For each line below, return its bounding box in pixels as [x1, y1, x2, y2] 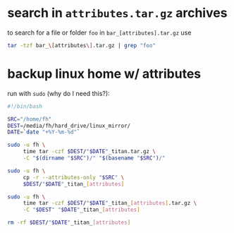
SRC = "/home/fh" [7, 115, 52, 123]
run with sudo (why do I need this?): [7, 89, 111, 97]
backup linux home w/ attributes [7, 66, 202, 82]
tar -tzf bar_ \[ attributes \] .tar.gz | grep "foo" [7, 42, 156, 49]
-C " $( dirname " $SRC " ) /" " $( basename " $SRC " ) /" [23, 155, 166, 162]
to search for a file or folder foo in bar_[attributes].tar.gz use [7, 28, 192, 37]
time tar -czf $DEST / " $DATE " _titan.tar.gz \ [23, 148, 156, 155]
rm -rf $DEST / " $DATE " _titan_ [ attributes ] [7, 219, 131, 227]
